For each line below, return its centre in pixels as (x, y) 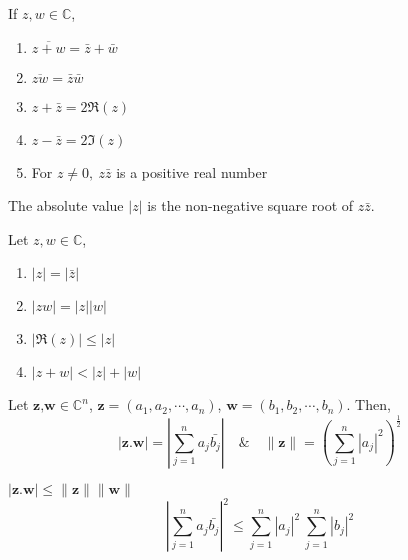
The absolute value (66, 205)
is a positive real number (192, 171)
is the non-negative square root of (250, 205)
